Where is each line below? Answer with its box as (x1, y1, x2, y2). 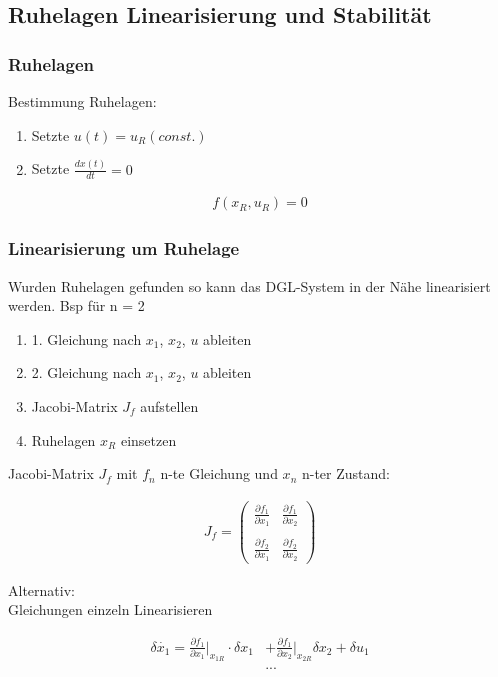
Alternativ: (8, 579, 75, 600)
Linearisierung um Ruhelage (8, 236, 240, 261)
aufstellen (140, 395, 199, 416)
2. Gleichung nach (31, 362, 142, 383)
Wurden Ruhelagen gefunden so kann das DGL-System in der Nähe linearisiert (8, 275, 491, 296)
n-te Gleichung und (160, 463, 278, 484)
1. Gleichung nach (31, 328, 142, 349)
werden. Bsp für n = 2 (8, 295, 145, 316)
